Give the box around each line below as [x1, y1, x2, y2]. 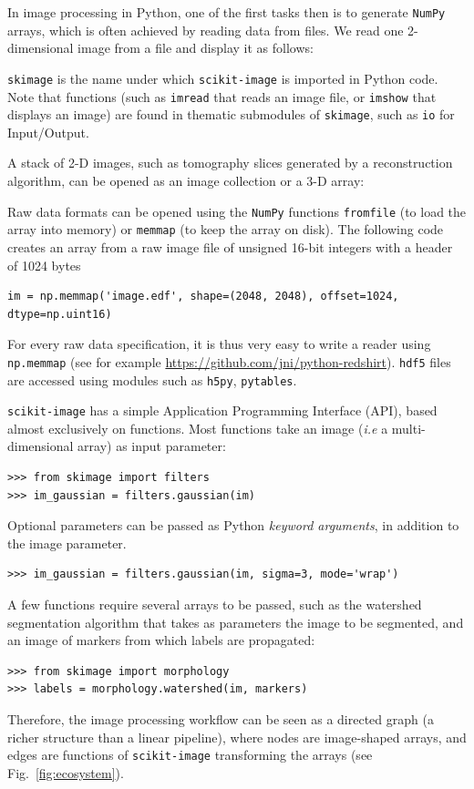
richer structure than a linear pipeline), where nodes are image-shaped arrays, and [7, 727, 467, 746]
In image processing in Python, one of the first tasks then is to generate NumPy [7, 3, 446, 21]
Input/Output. [7, 122, 89, 141]
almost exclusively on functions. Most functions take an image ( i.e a [7, 418, 388, 437]
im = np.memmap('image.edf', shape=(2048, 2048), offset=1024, [7, 290, 399, 303]
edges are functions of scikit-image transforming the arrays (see [7, 745, 373, 764]
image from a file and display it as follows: [77, 38, 314, 57]
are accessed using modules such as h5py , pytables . [7, 370, 297, 389]
